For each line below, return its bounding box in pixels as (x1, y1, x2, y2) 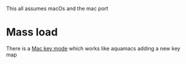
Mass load (6, 26, 58, 39)
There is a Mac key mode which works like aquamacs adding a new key (6, 45, 181, 52)
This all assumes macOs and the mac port (6, 5, 109, 12)
